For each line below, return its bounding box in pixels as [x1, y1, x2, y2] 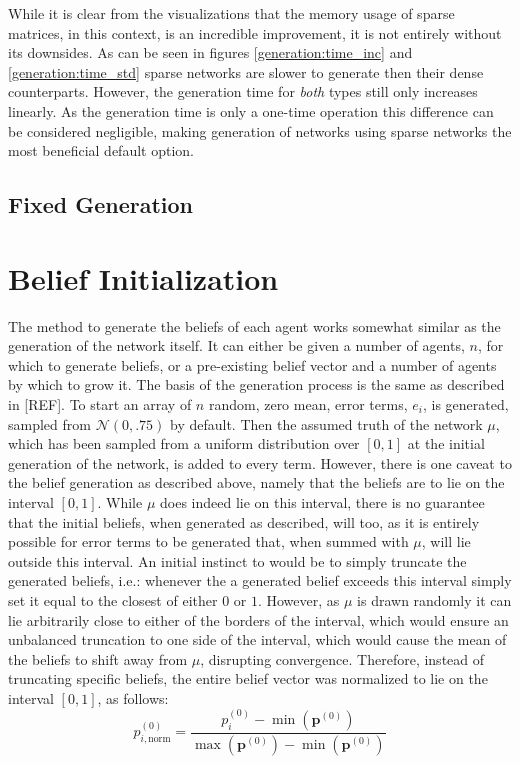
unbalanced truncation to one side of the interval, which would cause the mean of [8, 629, 507, 650]
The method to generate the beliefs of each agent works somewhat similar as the [8, 315, 501, 336]
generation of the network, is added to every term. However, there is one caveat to [8, 452, 512, 473]
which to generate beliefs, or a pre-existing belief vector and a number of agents [8, 354, 497, 375]
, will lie [421, 531, 471, 552]
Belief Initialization [8, 257, 279, 298]
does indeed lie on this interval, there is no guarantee [160, 492, 485, 512]
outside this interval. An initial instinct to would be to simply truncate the [8, 550, 467, 571]
